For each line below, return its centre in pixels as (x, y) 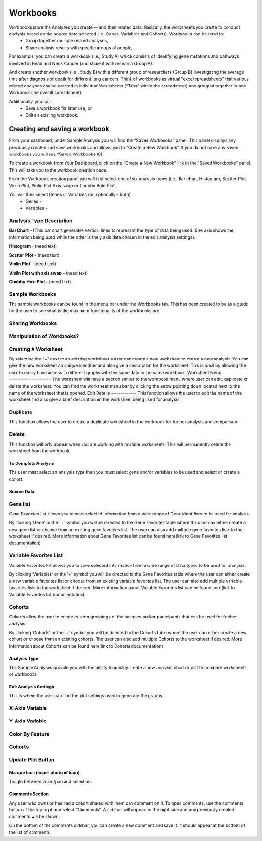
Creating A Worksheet (36, 349)
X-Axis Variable (28, 708)
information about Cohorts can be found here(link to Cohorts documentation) (86, 646)
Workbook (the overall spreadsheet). (46, 93)
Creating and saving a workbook (59, 129)
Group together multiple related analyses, (67, 41)
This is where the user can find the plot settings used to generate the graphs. (86, 696)
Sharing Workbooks (33, 323)
